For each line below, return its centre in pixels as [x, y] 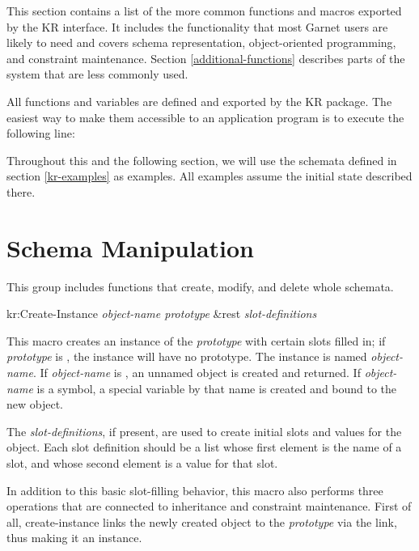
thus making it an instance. [74, 538]
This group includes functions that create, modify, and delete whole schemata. [200, 286]
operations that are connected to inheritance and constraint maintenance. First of [209, 506]
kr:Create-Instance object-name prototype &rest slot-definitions [162, 314]
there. [21, 191]
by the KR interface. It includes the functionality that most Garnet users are [197, 26]
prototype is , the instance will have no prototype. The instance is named [187, 356]
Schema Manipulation [131, 247]
